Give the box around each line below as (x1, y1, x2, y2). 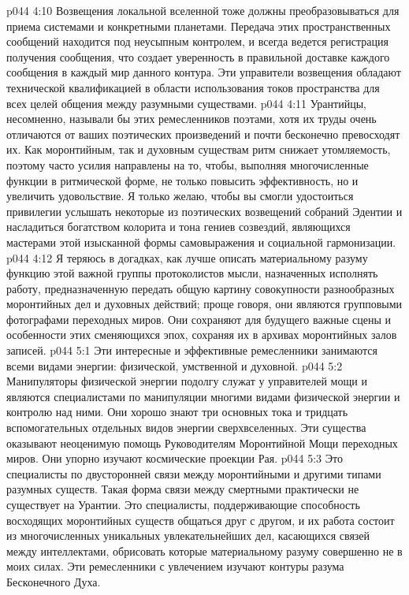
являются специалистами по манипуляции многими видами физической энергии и (6, 388, 400, 404)
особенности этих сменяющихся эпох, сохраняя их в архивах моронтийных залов (6, 326, 397, 343)
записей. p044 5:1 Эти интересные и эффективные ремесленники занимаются (6, 342, 377, 359)
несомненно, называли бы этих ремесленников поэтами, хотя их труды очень (6, 110, 377, 127)
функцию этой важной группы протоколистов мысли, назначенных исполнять (6, 265, 378, 281)
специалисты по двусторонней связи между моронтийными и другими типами (6, 465, 381, 482)
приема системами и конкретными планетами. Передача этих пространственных (6, 17, 391, 34)
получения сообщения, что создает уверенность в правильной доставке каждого (6, 48, 390, 65)
